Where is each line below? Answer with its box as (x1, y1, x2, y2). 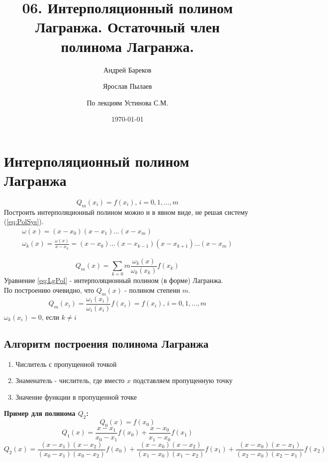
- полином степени (125, 284, 180, 295)
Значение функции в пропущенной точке (15, 391, 137, 402)
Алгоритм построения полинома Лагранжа (4, 335, 209, 351)
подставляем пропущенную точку (133, 375, 233, 385)
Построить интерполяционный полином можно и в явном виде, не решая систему (4, 206, 249, 217)
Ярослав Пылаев (103, 81, 152, 91)
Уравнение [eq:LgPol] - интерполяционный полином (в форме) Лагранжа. (4, 275, 223, 285)
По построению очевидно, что (4, 284, 94, 295)
